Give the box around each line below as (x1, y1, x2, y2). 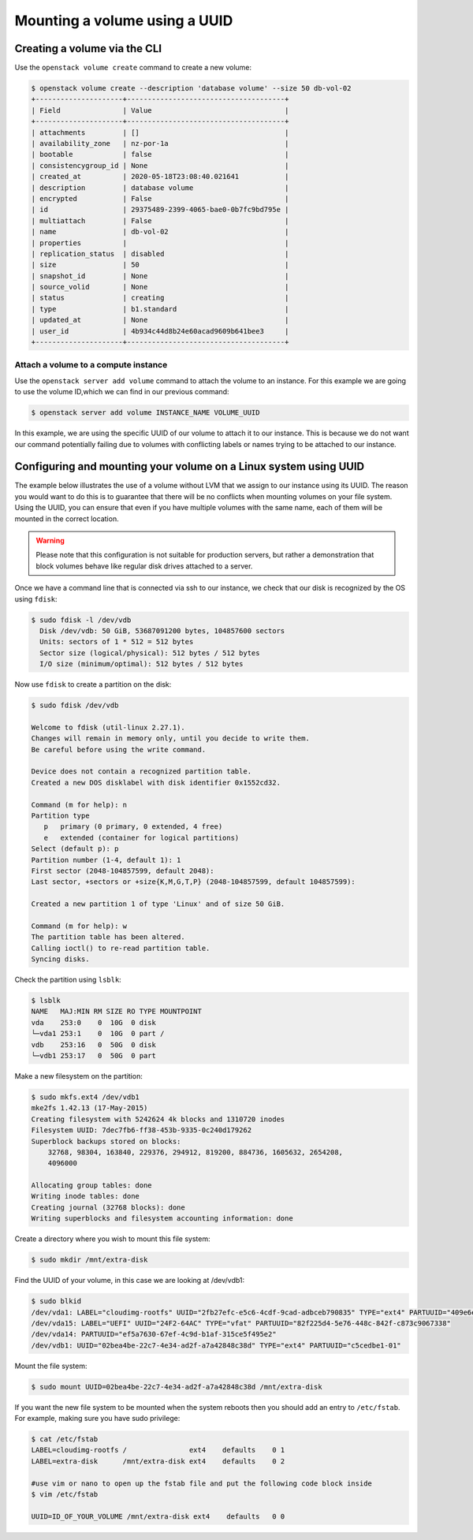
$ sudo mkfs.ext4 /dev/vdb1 (31, 1092, 140, 1102)
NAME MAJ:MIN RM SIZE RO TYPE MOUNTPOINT (31, 1007, 203, 1016)
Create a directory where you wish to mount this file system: (14, 1234, 210, 1244)
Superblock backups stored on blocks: (31, 1136, 181, 1146)
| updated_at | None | (31, 315, 289, 325)
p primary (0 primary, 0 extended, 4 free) (43, 822, 223, 831)
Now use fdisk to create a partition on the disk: (14, 680, 172, 689)
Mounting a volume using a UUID (14, 12, 233, 29)
